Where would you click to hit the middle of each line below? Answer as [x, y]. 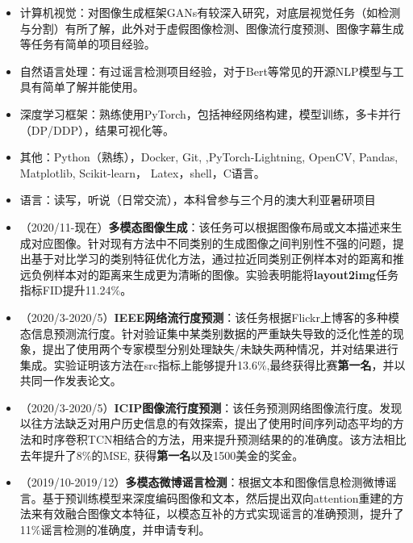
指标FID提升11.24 [65, 290]
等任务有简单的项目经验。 [88, 44]
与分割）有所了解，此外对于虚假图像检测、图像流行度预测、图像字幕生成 [212, 28]
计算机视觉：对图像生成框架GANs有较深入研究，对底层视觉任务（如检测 [210, 12]
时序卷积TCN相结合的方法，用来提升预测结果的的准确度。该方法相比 [224, 439]
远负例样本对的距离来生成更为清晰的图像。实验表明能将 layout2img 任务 [209, 274]
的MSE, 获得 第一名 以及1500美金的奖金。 [198, 455]
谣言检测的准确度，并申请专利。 [125, 530]
